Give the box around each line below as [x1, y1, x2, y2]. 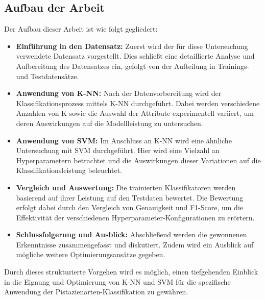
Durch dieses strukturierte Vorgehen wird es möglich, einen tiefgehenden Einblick [4, 266, 258, 277]
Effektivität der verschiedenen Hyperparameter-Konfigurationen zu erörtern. [16, 212, 255, 222]
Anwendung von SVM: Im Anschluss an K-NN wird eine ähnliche [16, 135, 232, 145]
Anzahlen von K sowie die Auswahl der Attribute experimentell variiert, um [16, 108, 254, 118]
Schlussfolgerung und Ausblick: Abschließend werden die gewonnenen [16, 229, 247, 240]
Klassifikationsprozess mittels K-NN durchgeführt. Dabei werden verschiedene [16, 97, 260, 108]
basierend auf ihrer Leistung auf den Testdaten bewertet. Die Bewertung [16, 192, 244, 203]
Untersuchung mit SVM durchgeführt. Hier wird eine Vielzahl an [16, 145, 220, 156]
